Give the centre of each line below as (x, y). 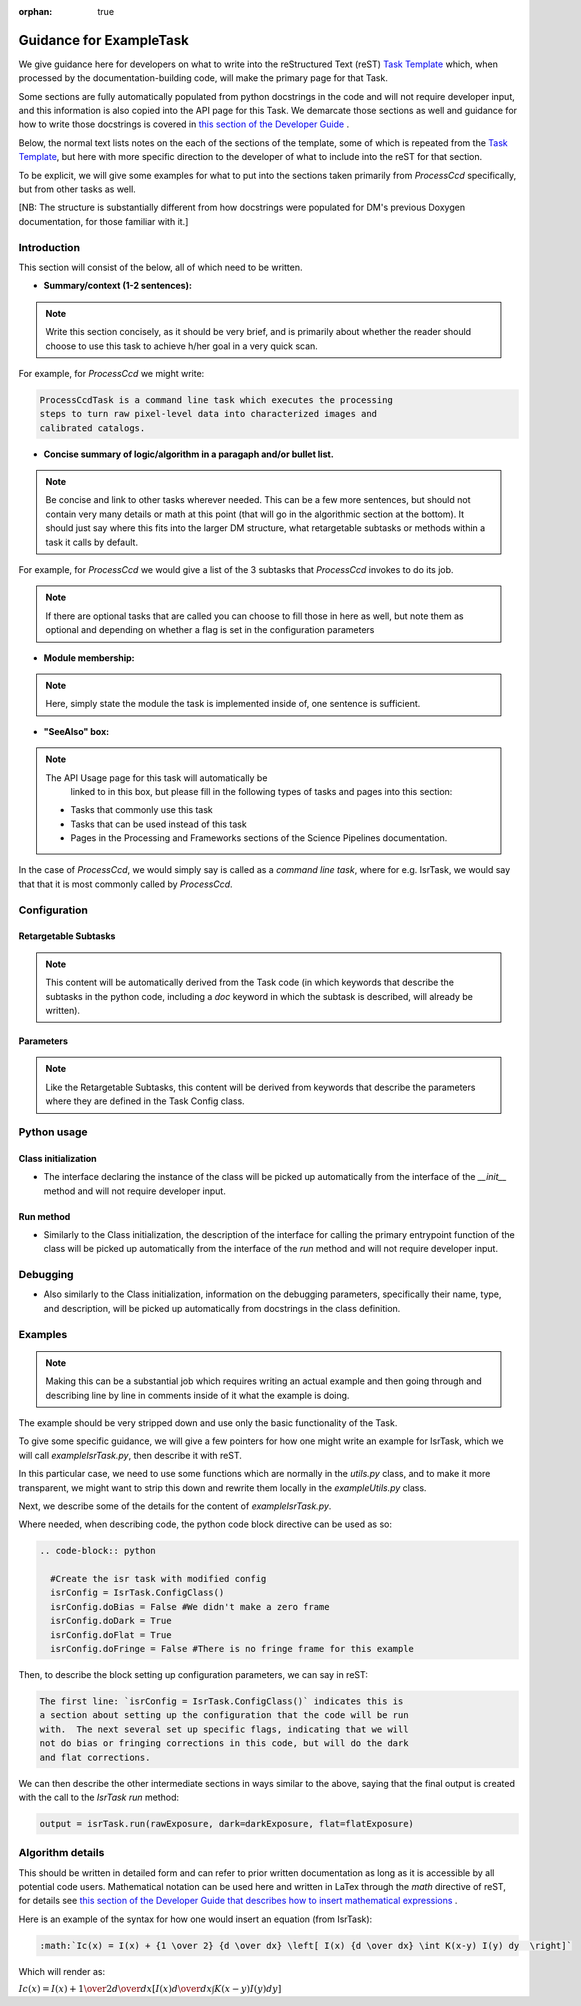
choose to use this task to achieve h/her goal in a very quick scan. (182, 346)
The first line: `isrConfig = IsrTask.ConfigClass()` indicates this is (221, 1701)
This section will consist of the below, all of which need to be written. (160, 267)
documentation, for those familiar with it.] (103, 221)
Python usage (53, 1132)
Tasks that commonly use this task (142, 810)
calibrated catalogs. (92, 428)
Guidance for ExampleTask (103, 40)
